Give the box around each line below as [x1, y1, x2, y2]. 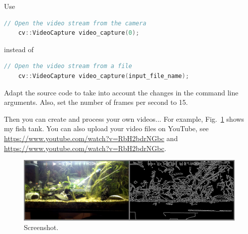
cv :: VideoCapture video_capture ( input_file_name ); [18, 72, 189, 79]
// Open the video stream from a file [4, 63, 132, 70]
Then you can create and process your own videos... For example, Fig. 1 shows [4, 113, 245, 124]
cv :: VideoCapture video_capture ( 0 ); [18, 29, 140, 37]
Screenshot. [24, 222, 59, 233]
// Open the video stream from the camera [4, 19, 147, 27]
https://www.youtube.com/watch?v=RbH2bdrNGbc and [4, 133, 178, 143]
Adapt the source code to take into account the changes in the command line [4, 87, 239, 97]
